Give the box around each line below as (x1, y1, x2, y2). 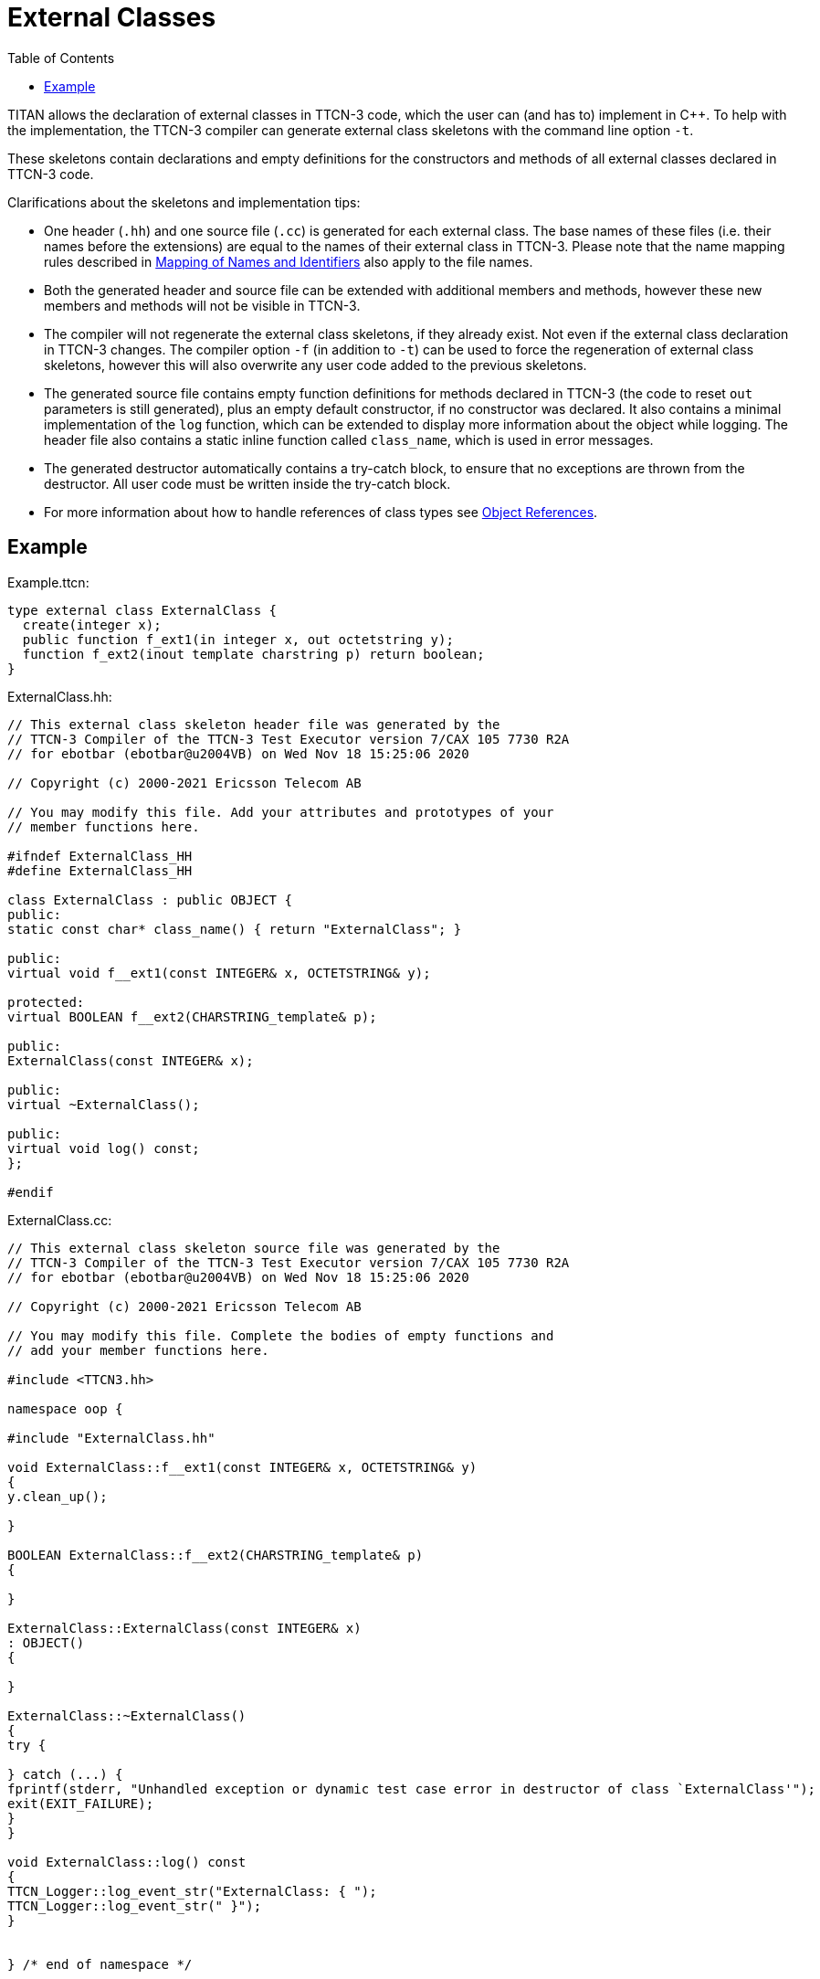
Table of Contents (7, 49, 115, 66)
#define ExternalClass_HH (7, 863, 193, 878)
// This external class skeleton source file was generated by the (7, 1240, 500, 1255)
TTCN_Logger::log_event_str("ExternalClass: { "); (7, 1883, 377, 1899)
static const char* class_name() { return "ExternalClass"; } (7, 921, 462, 937)
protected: (7, 994, 85, 1010)
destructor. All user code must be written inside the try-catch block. (44, 475, 451, 492)
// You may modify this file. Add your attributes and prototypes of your (7, 804, 554, 820)
